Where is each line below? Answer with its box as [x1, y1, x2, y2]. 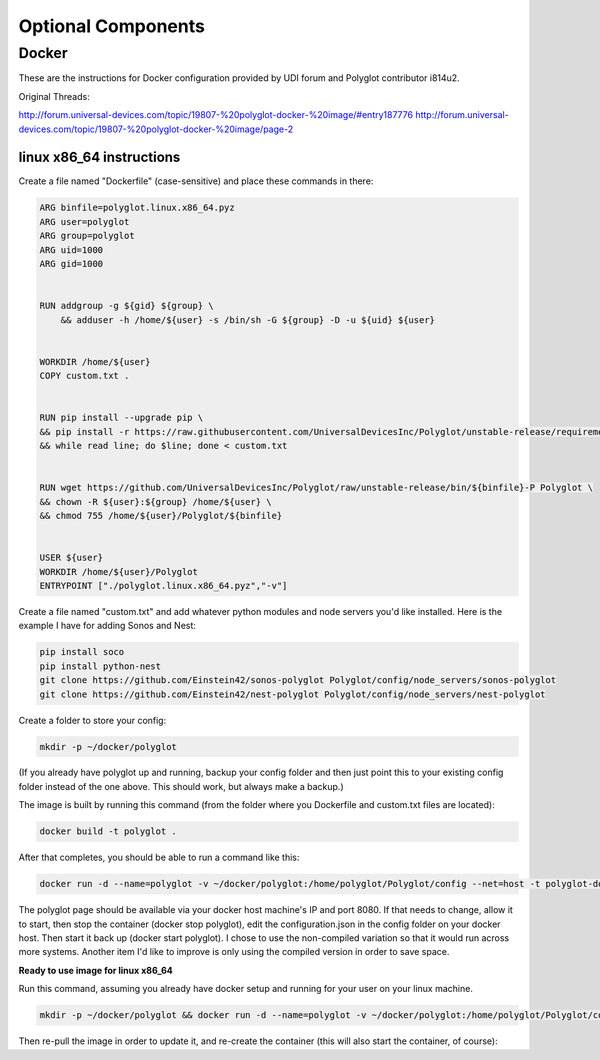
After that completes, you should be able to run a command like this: [18, 851, 300, 864]
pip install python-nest [39, 660, 162, 672]
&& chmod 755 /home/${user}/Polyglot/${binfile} [39, 510, 283, 522]
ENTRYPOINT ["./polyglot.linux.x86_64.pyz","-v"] [39, 580, 288, 591]
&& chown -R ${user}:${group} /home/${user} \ [39, 496, 272, 507]
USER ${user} [39, 552, 104, 564]
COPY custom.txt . [39, 370, 130, 382]
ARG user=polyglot [39, 216, 130, 227]
